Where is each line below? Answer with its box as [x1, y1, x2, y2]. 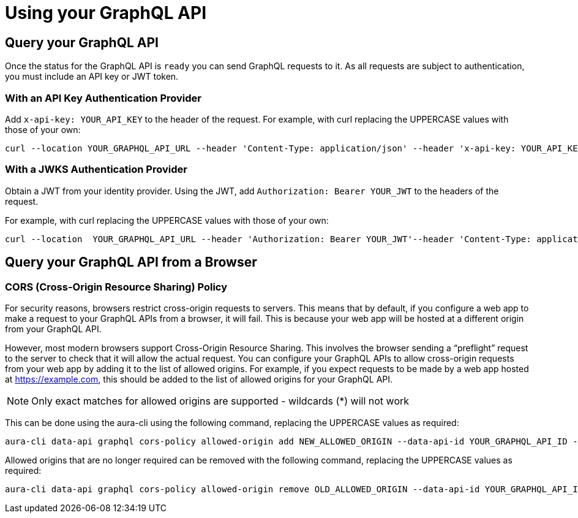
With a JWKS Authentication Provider [5, 163, 187, 176]
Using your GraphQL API [5, 2, 206, 23]
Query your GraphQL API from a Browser [5, 254, 257, 270]
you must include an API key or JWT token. [5, 71, 179, 82]
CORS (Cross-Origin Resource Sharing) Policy [5, 280, 228, 293]
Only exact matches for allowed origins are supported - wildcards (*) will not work [31, 394, 410, 407]
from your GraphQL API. [5, 323, 102, 334]
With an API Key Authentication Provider [5, 91, 201, 104]
